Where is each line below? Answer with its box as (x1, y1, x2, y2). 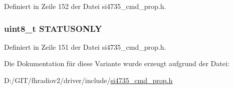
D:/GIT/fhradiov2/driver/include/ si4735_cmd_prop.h (4, 75, 173, 85)
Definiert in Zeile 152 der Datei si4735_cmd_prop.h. (4, 1, 166, 11)
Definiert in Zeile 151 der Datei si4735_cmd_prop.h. (4, 41, 166, 52)
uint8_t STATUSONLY (4, 22, 102, 34)
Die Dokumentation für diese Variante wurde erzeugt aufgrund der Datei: (4, 58, 229, 69)
